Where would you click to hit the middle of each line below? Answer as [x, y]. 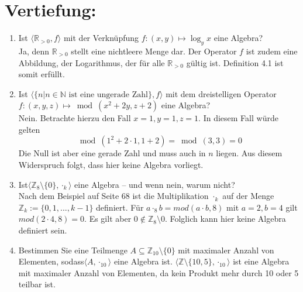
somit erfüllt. [42, 74]
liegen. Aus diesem [249, 153]
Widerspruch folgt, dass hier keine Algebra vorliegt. [111, 165]
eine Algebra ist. [143, 261]
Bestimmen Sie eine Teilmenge [73, 250]
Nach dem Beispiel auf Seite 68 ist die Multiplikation [113, 196]
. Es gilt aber [108, 219]
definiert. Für [120, 207]
